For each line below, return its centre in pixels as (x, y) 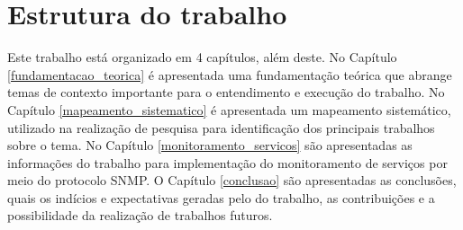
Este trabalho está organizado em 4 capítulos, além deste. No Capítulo (202, 57)
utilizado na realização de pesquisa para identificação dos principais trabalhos (221, 127)
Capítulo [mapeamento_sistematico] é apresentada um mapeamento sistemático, (229, 109)
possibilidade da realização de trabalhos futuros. (140, 215)
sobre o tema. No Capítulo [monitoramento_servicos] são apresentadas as (210, 145)
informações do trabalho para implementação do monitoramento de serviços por (227, 162)
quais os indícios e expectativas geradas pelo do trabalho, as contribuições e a (221, 197)
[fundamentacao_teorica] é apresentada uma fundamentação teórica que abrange (230, 74)
